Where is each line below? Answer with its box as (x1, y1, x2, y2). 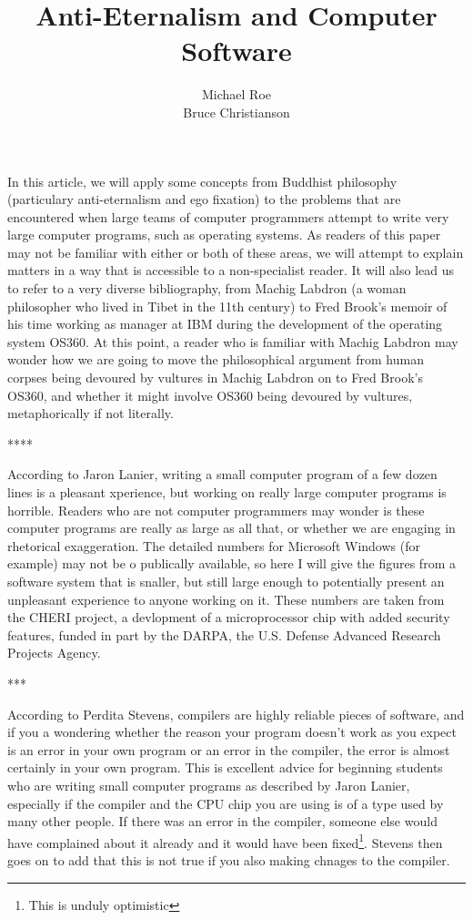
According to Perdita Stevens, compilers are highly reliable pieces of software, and (7, 704, 465, 723)
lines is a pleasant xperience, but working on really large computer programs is (7, 483, 447, 501)
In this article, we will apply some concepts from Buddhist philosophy (7, 171, 398, 190)
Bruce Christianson (183, 102, 290, 121)
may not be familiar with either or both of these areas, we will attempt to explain (7, 242, 464, 261)
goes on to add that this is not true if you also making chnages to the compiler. (7, 850, 450, 869)
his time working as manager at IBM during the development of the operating (7, 314, 443, 333)
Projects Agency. (7, 643, 101, 662)
